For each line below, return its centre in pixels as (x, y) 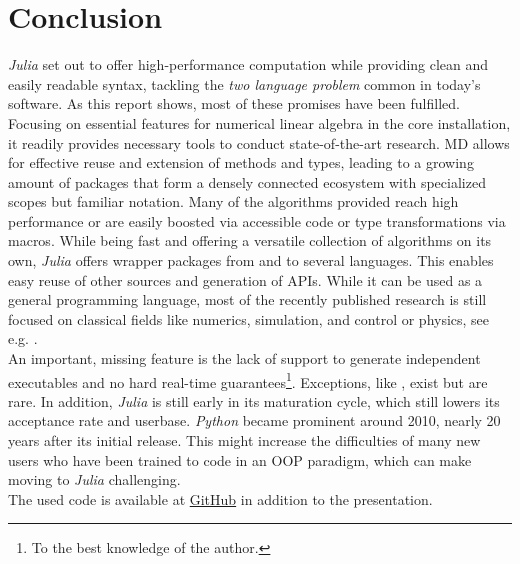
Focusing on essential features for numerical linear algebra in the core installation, (259, 122)
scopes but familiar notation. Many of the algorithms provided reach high (233, 201)
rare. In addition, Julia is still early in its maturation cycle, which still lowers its (254, 400)
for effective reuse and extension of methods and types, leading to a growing (241, 162)
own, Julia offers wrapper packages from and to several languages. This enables (251, 260)
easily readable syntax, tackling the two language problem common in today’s (244, 83)
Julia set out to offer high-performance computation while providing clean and (248, 64)
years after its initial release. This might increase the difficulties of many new (244, 440)
